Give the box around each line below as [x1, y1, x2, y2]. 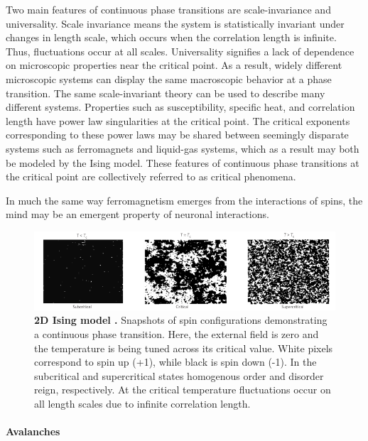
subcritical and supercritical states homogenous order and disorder [34, 368, 324, 383]
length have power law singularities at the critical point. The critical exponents [6, 113, 350, 128]
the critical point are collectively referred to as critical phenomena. [6, 169, 296, 184]
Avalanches [6, 424, 60, 439]
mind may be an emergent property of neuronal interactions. [6, 207, 269, 222]
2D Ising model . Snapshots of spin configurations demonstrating [34, 312, 328, 327]
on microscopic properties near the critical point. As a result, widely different [6, 58, 342, 72]
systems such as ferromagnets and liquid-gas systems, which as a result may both [6, 141, 359, 156]
